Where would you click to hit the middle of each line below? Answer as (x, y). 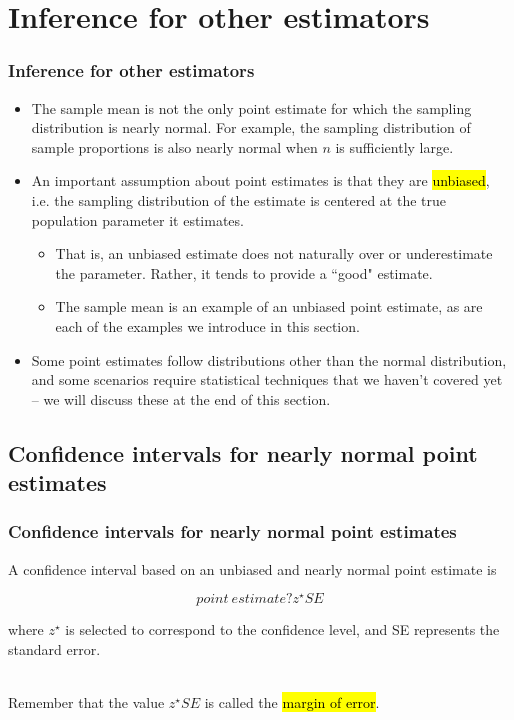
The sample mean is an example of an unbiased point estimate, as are (269, 306)
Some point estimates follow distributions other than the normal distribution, (269, 359)
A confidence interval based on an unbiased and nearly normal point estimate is (252, 568)
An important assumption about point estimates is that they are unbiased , (260, 180)
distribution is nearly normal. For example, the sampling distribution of (251, 127)
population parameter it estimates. (137, 219)
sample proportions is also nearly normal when (174, 146)
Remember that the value (86, 702)
